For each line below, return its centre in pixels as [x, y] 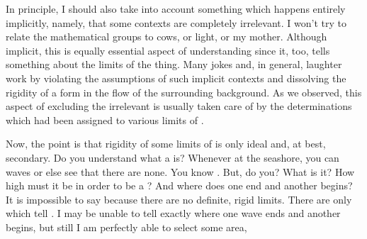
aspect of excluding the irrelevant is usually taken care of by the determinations [179, 106]
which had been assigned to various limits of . [105, 119]
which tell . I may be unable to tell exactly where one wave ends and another [173, 213]
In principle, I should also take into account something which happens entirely [176, 9]
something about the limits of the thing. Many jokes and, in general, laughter [174, 64]
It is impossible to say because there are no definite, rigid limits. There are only [179, 199]
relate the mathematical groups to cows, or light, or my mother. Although [166, 37]
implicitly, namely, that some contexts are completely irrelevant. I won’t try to [176, 22]
